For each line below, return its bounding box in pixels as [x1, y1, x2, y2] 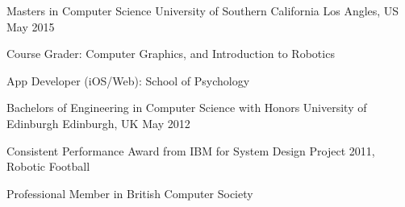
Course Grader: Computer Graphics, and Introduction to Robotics [6, 45, 335, 62]
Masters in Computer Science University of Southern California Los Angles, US [6, 2, 399, 19]
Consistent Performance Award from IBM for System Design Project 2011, [6, 142, 375, 159]
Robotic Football [6, 158, 90, 175]
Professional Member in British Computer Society [6, 184, 253, 201]
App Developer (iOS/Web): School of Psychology [6, 72, 250, 89]
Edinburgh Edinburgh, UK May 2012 [6, 114, 190, 131]
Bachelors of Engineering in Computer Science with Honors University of [6, 99, 367, 116]
